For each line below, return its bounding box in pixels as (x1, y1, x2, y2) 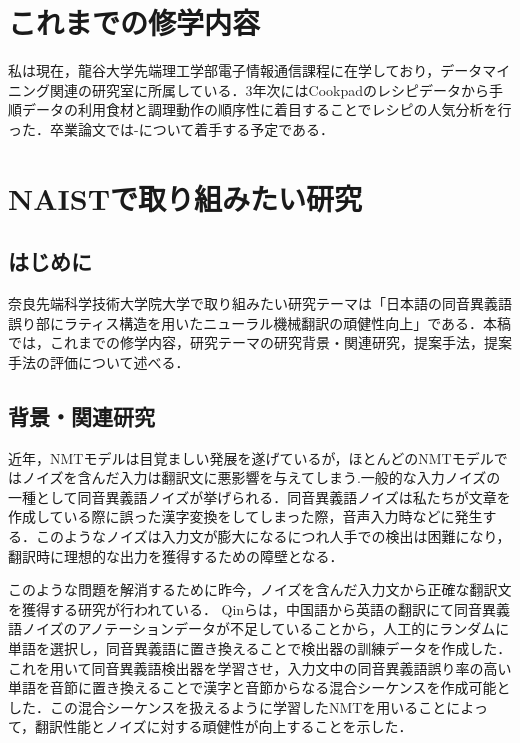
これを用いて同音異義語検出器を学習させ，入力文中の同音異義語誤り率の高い (8, 657, 512, 678)
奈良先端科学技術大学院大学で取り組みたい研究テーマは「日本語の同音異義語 (8, 293, 512, 314)
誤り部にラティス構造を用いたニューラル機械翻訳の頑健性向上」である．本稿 (8, 312, 512, 333)
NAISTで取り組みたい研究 (8, 177, 363, 218)
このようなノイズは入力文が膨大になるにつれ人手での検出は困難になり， (35, 526, 511, 547)
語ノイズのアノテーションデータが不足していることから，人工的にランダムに (8, 618, 510, 639)
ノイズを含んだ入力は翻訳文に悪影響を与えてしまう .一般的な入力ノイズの (21, 467, 501, 488)
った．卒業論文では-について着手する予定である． (8, 118, 335, 139)
